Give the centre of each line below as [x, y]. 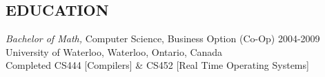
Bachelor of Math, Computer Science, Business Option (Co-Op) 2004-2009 [163, 38]
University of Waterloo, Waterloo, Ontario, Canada [114, 51]
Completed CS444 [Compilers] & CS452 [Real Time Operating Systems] [157, 65]
